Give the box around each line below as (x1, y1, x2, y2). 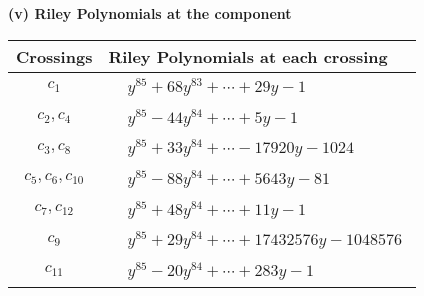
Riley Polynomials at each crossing (108, 44, 388, 68)
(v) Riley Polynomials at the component (8, 3, 292, 23)
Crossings (16, 44, 93, 68)
